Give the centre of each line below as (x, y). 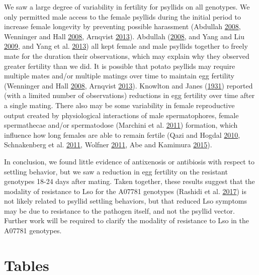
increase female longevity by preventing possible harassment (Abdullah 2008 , (122, 26)
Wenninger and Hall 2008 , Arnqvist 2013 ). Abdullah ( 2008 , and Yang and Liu (124, 36)
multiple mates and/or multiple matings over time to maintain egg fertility (119, 76)
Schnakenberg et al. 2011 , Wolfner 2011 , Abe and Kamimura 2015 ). (108, 145)
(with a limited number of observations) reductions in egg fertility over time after (129, 95)
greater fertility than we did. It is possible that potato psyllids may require (120, 66)
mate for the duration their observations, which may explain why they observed (127, 56)
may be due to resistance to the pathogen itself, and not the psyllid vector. (119, 210)
